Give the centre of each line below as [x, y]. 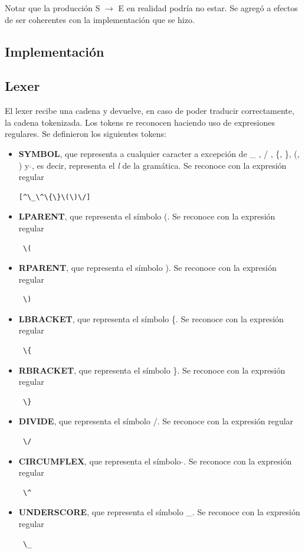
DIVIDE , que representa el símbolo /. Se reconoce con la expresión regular [156, 421]
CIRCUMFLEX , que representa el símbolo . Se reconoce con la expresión [155, 461]
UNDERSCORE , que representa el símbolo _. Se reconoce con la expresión [159, 512]
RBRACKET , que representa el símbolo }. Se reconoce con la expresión [152, 370]
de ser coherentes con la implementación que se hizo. [100, 19]
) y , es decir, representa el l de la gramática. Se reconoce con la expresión [152, 165]
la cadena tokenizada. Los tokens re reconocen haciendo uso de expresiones [140, 122]
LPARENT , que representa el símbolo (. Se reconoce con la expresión [147, 216]
